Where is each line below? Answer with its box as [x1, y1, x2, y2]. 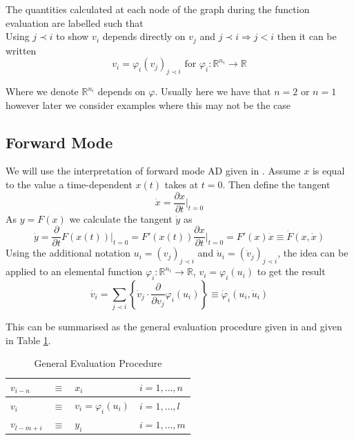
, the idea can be [277, 246, 348, 260]
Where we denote [6, 84, 79, 99]
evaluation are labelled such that [6, 15, 144, 30]
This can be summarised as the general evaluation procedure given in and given [6, 319, 342, 334]
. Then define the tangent [222, 177, 331, 192]
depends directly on [102, 29, 186, 43]
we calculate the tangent [69, 211, 173, 226]
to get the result [257, 264, 326, 279]
